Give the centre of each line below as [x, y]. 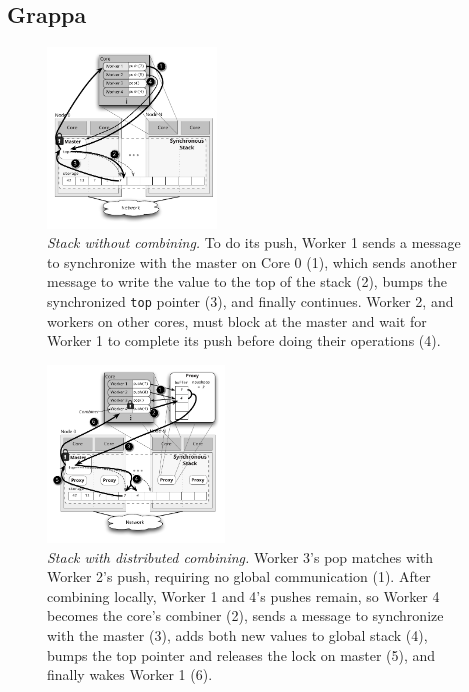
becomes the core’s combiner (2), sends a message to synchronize [245, 615]
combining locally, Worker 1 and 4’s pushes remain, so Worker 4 [243, 595]
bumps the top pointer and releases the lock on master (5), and [241, 654]
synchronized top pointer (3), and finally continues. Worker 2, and [250, 301]
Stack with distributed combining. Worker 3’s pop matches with [240, 556]
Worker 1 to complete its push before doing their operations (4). [244, 340]
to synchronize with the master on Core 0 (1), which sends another [252, 261]
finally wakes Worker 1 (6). [130, 674]
